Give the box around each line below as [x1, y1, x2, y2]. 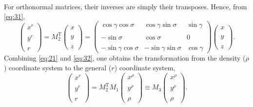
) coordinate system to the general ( [4, 63, 112, 72]
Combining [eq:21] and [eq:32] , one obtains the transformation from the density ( [4, 53, 246, 63]
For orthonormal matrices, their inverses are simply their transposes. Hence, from [4, 1, 247, 11]
